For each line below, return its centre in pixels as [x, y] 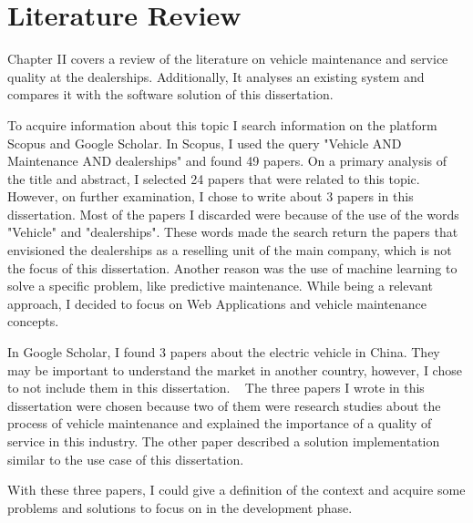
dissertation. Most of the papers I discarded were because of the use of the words [233, 214]
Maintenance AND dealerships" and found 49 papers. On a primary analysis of [227, 161]
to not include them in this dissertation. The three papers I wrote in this [216, 388]
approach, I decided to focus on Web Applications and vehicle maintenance [217, 303]
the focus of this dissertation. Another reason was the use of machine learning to [232, 267]
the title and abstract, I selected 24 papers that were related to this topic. [214, 178]
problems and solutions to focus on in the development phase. [180, 507]
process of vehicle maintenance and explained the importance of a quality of [220, 423]
